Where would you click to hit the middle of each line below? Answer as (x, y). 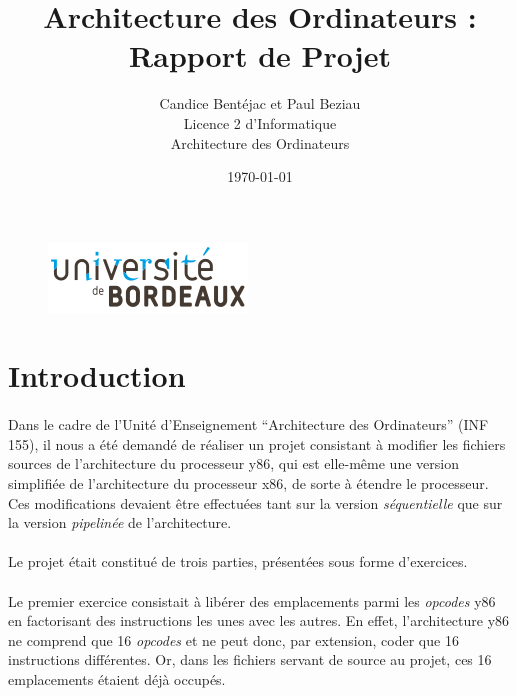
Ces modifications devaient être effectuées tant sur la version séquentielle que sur (255, 502)
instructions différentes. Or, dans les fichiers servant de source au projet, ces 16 (250, 659)
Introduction (97, 375)
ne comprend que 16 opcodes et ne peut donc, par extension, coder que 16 (233, 639)
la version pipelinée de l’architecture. (120, 522)
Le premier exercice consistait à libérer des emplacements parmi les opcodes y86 (252, 600)
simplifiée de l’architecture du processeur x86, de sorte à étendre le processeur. (248, 483)
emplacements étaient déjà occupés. (117, 678)
